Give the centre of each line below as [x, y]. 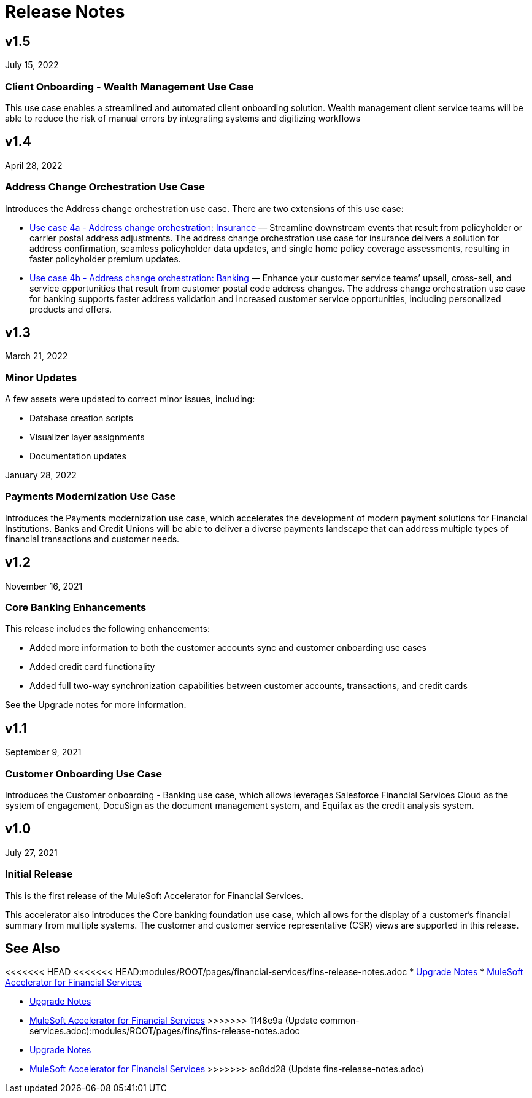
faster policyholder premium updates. [105, 259]
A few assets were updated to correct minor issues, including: [130, 399]
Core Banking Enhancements [76, 608]
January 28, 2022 [41, 475]
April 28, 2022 [34, 165]
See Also [33, 949]
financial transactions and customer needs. [92, 539]
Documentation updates [78, 456]
